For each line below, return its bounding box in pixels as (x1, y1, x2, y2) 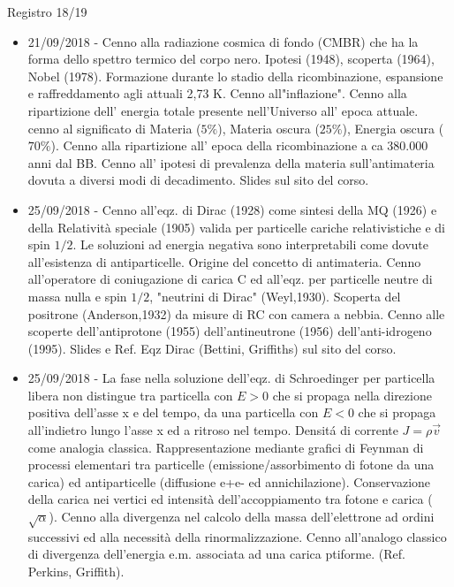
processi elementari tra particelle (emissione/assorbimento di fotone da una (27, 455, 435, 474)
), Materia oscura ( (217, 118, 320, 137)
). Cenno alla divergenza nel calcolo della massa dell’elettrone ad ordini (49, 507, 435, 526)
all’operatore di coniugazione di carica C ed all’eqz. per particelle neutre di (27, 270, 433, 288)
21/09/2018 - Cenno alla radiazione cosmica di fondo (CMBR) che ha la (27, 32, 419, 50)
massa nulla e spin (27, 286, 127, 305)
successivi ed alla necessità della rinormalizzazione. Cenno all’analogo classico (27, 527, 447, 545)
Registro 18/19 (7, 3, 87, 20)
